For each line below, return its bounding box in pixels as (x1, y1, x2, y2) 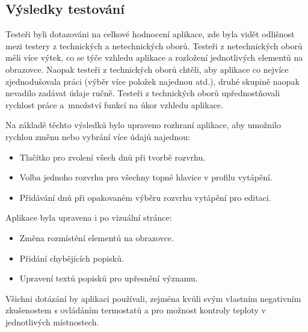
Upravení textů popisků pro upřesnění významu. (19, 272, 198, 284)
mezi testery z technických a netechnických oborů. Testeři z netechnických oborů (5, 39, 303, 52)
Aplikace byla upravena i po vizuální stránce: (5, 211, 172, 224)
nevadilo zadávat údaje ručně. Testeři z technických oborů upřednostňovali (5, 87, 280, 99)
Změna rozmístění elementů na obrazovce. (19, 231, 174, 244)
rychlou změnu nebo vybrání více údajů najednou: (5, 130, 190, 143)
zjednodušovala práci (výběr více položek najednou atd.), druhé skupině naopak (5, 75, 300, 87)
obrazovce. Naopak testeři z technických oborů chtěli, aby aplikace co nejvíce (5, 63, 289, 75)
